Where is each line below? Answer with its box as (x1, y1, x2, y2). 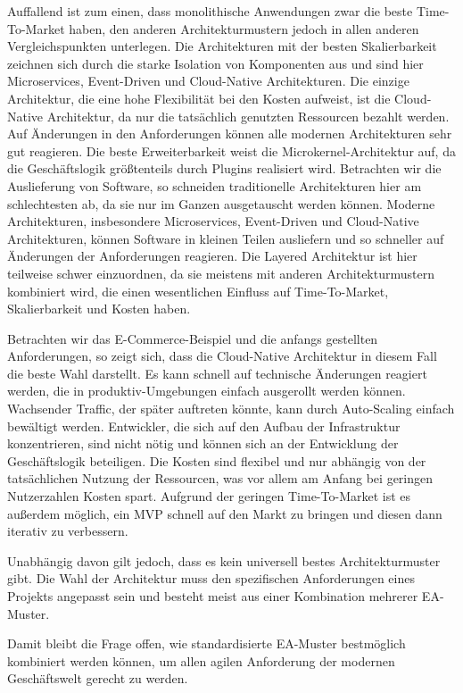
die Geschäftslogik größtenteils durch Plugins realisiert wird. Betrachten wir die (7, 159, 442, 178)
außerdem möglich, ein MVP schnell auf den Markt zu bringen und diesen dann (7, 504, 442, 522)
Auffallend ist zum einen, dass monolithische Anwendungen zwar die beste (7, 2, 413, 20)
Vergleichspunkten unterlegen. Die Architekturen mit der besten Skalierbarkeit (7, 37, 437, 55)
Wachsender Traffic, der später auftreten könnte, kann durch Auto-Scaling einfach (7, 399, 455, 418)
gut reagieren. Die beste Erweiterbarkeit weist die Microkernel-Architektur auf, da (7, 141, 456, 160)
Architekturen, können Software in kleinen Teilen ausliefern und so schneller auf (7, 229, 444, 247)
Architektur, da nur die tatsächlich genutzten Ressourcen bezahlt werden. (46, 106, 450, 125)
